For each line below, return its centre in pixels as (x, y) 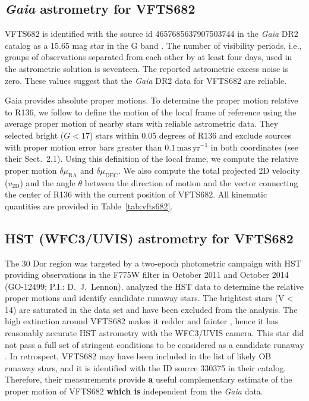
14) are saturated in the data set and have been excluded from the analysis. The (151, 309)
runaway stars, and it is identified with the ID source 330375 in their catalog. (146, 367)
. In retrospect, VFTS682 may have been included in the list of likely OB (138, 356)
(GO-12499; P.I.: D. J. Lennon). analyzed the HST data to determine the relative (154, 286)
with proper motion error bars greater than (83, 147)
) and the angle (48, 182)
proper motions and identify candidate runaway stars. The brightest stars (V (145, 298)
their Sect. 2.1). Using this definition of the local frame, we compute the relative (152, 159)
